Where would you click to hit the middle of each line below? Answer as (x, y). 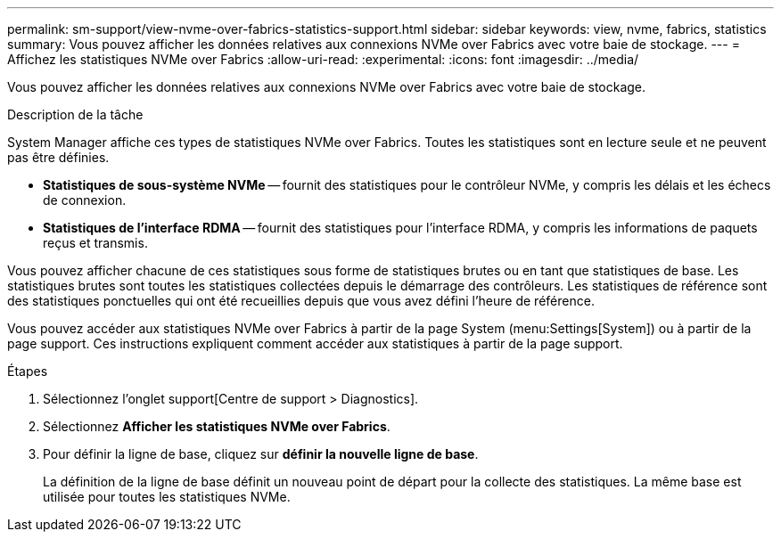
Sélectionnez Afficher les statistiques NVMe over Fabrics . (217, 426)
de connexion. (85, 200)
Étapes (28, 371)
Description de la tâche (75, 114)
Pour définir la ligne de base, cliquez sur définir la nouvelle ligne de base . (261, 454)
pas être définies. (58, 157)
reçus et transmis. (95, 243)
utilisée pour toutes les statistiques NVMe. (167, 497)
